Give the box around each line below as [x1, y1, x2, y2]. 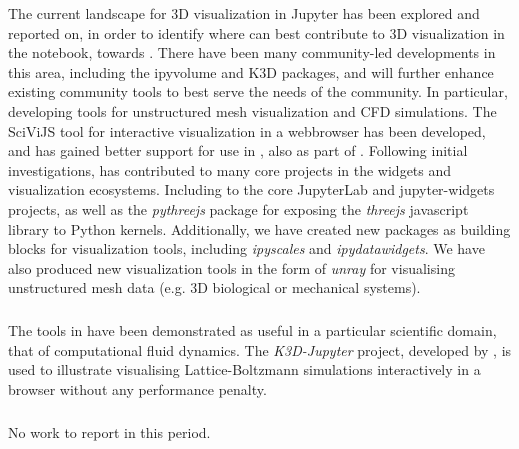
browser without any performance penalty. [8, 379, 267, 400]
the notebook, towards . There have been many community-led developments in [8, 42, 496, 63]
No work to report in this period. [8, 422, 211, 443]
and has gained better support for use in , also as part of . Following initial [8, 140, 468, 161]
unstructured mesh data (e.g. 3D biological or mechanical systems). [8, 277, 421, 298]
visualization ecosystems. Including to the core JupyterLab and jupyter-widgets [8, 179, 495, 200]
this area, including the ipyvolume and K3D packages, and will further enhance [8, 61, 494, 82]
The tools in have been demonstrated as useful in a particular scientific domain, [8, 320, 497, 341]
